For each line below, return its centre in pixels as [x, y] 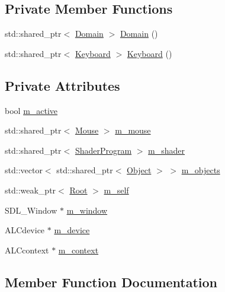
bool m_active [31, 110]
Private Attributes [62, 85]
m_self [116, 190]
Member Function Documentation [111, 282]
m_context [78, 250]
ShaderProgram [103, 150]
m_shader [167, 150]
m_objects [201, 170]
